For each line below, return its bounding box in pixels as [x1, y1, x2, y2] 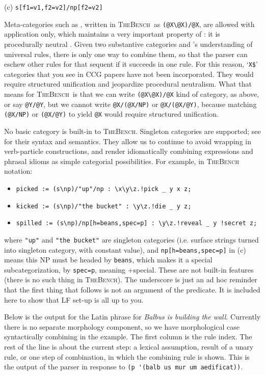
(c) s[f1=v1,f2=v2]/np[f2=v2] [4, 2, 103, 12]
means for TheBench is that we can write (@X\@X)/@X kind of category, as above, [4, 88, 259, 99]
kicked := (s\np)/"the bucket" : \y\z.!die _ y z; [16, 202, 192, 210]
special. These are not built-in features [133, 264, 254, 275]
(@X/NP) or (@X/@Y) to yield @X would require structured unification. [4, 109, 219, 119]
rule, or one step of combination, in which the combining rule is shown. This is [4, 351, 250, 362]
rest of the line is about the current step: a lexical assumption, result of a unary [4, 341, 254, 352]
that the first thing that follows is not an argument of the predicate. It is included [4, 284, 260, 295]
